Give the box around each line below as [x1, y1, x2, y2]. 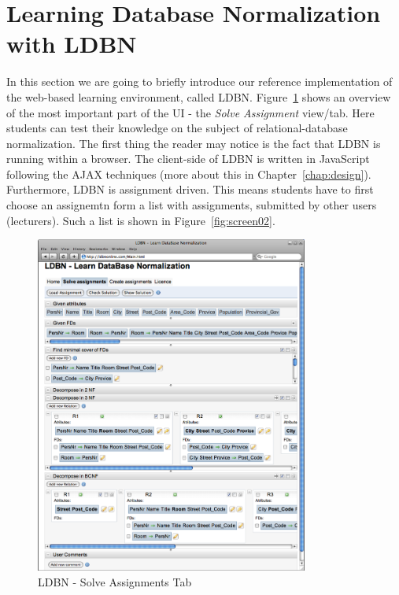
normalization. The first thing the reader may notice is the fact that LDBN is [6, 135, 381, 151]
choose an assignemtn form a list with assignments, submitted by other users [6, 197, 377, 213]
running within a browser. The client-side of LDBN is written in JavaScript [6, 150, 370, 167]
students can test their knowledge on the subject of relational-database [6, 120, 348, 136]
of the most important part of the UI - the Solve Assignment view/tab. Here [6, 104, 375, 120]
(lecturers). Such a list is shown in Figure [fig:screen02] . [6, 212, 275, 228]
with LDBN [6, 28, 137, 60]
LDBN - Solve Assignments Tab [38, 573, 192, 589]
